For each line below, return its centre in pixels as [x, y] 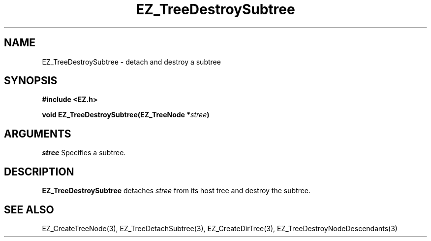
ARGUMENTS [38, 134]
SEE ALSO [29, 209]
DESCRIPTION [39, 172]
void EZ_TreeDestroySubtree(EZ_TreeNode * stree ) [126, 115]
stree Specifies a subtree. [84, 153]
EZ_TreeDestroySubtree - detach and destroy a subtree [131, 62]
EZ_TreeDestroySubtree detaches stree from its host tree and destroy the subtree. [176, 191]
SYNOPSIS [31, 81]
